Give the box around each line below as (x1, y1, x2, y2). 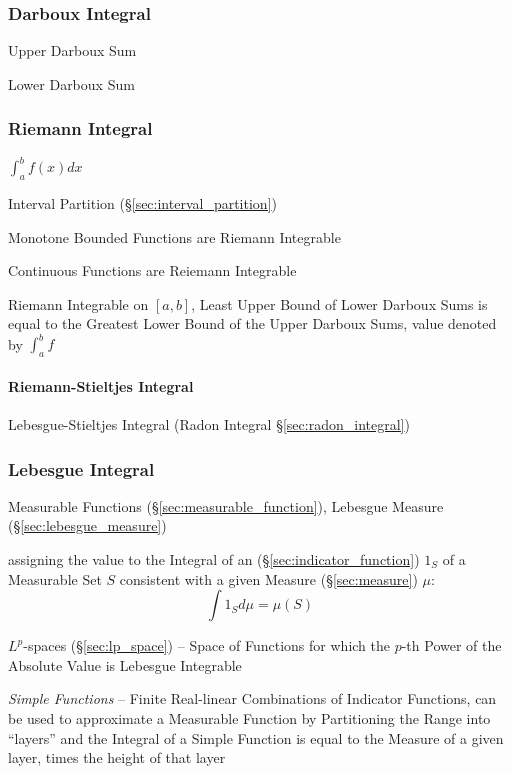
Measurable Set (8, 568, 102, 589)
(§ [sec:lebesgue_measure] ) (8, 515, 167, 536)
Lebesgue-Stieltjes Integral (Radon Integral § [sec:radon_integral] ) (8, 413, 410, 434)
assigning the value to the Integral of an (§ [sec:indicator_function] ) (8, 548, 420, 569)
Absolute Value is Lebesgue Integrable (8, 654, 242, 675)
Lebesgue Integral (8, 456, 155, 481)
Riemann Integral (8, 116, 153, 141)
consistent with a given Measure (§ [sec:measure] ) (119, 568, 418, 589)
